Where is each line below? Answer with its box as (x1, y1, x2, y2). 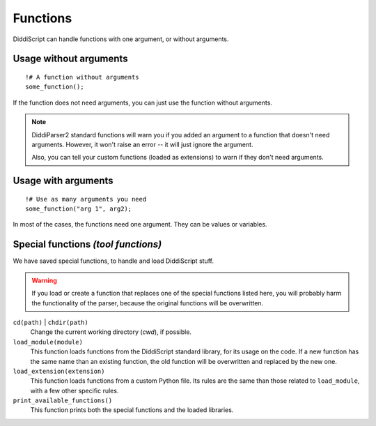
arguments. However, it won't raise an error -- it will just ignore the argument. (31, 140, 253, 149)
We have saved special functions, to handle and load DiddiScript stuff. (13, 257, 214, 265)
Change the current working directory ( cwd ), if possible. (30, 328, 191, 336)
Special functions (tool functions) (13, 238, 162, 250)
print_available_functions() (13, 397, 113, 404)
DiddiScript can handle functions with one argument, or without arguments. (13, 35, 229, 43)
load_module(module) (13, 338, 84, 346)
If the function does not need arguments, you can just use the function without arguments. (13, 98, 273, 107)
